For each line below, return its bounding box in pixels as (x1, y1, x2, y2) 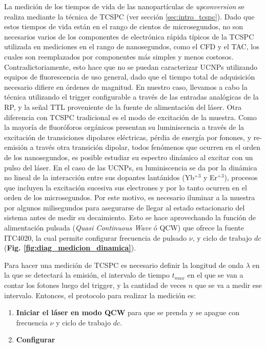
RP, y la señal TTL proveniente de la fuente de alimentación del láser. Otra (4, 101, 242, 112)
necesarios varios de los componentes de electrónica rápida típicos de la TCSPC (4, 31, 254, 42)
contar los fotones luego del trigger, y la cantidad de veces (4, 280, 186, 291)
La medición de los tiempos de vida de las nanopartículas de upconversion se (4, 1, 244, 11)
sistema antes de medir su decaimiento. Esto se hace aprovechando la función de (4, 212, 256, 223)
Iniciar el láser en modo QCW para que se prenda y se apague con (16, 307, 239, 318)
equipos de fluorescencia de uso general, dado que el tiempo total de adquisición (4, 71, 255, 82)
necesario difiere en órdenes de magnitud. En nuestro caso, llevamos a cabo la (4, 81, 248, 92)
